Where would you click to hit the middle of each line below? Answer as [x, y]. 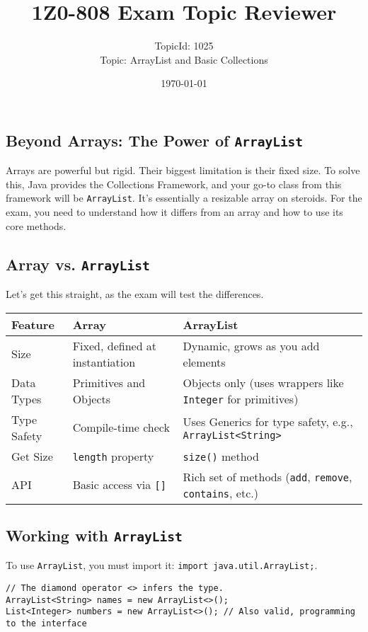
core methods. [36, 225]
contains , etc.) [220, 493]
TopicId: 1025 [184, 46]
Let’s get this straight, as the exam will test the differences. [135, 294]
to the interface [46, 624]
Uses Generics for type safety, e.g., [268, 422]
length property [113, 456]
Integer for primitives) [241, 398]
